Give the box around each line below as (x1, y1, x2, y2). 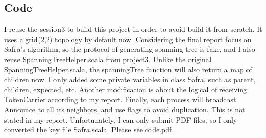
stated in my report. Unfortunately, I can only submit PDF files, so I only (4, 114, 237, 125)
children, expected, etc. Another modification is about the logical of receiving (4, 84, 248, 94)
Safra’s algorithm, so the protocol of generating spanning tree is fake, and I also (4, 44, 255, 54)
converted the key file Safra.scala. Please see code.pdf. (4, 124, 174, 135)
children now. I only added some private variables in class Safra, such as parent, (4, 74, 256, 85)
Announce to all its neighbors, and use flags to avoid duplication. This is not (4, 104, 245, 114)
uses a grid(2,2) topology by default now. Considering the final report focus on (4, 33, 252, 44)
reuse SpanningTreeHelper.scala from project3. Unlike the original (4, 53, 212, 64)
